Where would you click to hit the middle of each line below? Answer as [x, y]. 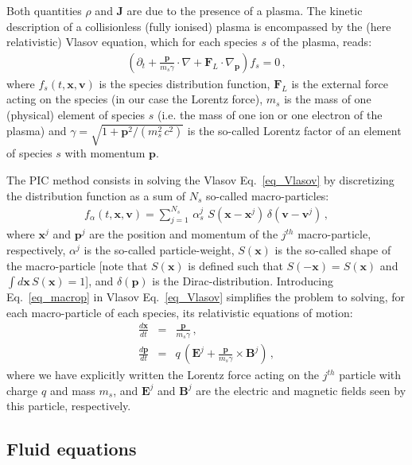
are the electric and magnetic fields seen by [301, 390]
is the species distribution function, [185, 83]
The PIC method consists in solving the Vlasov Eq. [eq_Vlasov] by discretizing [200, 179]
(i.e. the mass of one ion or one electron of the [270, 114]
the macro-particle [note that [77, 265]
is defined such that [235, 265]
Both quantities [44, 10]
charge [22, 390]
